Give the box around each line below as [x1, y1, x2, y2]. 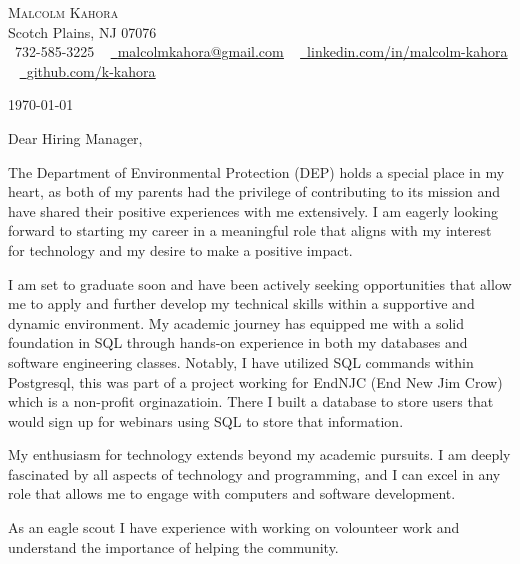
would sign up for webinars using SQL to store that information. [8, 410, 404, 431]
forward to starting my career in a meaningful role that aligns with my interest [8, 220, 492, 241]
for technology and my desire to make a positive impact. [8, 239, 353, 260]
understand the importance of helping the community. [8, 536, 339, 557]
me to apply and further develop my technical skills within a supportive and [8, 293, 475, 314]
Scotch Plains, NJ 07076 [8, 21, 157, 42]
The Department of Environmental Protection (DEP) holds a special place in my [8, 161, 505, 182]
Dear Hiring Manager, [8, 127, 143, 148]
